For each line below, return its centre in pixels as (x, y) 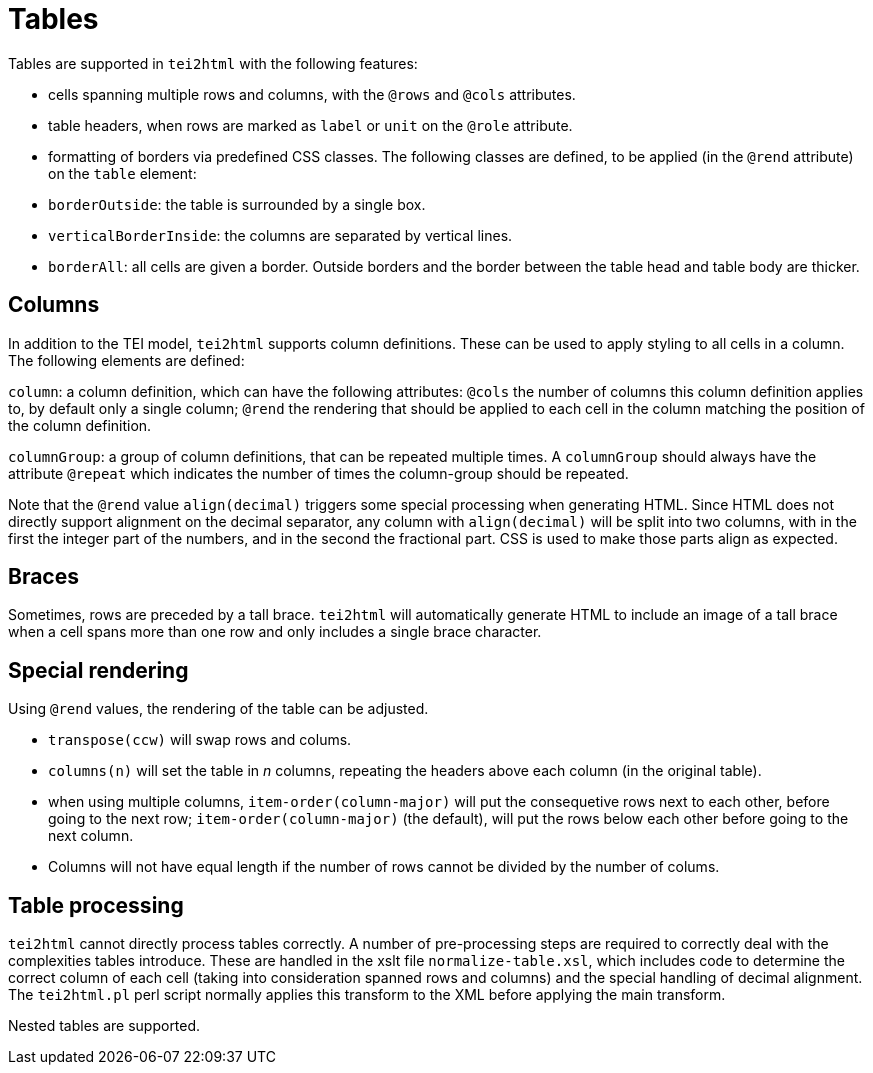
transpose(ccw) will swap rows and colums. (200, 740)
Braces (43, 577)
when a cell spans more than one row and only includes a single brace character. (275, 632)
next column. (91, 836)
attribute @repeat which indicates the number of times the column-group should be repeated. (318, 473)
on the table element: (122, 173)
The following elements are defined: (126, 360)
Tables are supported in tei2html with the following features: (213, 63)
